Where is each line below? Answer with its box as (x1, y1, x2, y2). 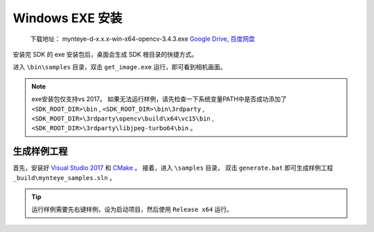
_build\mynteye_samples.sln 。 (12, 173, 116, 181)
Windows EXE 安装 (12, 10, 123, 26)
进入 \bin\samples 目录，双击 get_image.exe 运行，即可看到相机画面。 (12, 63, 226, 71)
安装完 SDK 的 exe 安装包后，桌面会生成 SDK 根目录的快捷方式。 (12, 50, 197, 58)
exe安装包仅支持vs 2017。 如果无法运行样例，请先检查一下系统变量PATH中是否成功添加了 (31, 95, 287, 103)
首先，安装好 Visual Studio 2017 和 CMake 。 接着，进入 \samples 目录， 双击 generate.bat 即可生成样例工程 (12, 163, 334, 172)
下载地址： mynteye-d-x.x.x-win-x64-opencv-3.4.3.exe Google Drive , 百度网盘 (30, 35, 256, 43)
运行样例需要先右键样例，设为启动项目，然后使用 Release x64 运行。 (31, 205, 233, 214)
